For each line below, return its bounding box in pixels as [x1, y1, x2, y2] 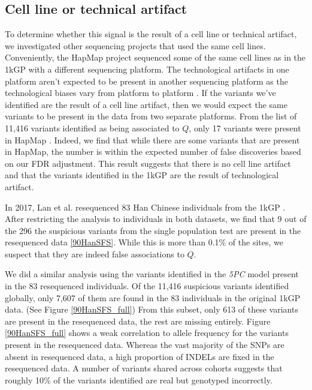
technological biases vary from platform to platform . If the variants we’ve [5, 86, 276, 99]
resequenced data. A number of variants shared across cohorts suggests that [5, 362, 283, 374]
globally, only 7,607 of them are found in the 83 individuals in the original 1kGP [5, 291, 301, 304]
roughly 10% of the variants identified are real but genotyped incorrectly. [5, 373, 272, 386]
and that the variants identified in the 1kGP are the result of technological [5, 169, 279, 181]
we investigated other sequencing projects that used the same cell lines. [5, 39, 266, 52]
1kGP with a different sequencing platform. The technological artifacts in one [5, 62, 289, 75]
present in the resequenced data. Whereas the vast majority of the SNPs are [5, 338, 284, 351]
